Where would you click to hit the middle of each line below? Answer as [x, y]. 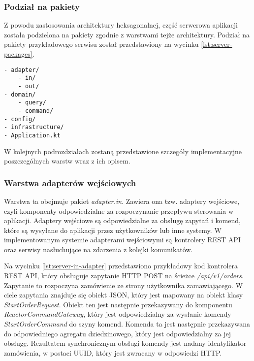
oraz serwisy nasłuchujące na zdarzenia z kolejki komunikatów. [98, 249]
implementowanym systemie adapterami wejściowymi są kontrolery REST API [122, 240]
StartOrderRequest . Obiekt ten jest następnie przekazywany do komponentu [118, 304]
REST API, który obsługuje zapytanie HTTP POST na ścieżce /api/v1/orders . [124, 276]
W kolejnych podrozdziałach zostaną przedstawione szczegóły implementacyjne [123, 151]
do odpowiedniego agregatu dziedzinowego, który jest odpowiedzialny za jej [118, 333]
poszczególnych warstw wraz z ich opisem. [67, 161]
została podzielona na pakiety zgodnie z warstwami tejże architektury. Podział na [127, 34]
